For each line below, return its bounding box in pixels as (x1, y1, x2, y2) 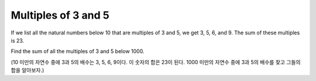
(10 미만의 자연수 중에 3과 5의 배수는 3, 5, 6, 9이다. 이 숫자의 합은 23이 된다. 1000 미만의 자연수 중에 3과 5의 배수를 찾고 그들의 (11, 58, 301, 65)
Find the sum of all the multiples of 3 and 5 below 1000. (11, 48, 145, 55)
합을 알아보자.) (11, 67, 44, 74)
